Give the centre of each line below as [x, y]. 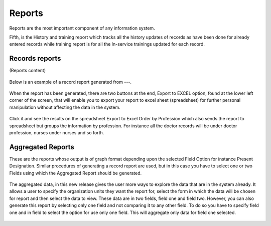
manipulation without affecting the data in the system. [65, 107]
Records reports [35, 58]
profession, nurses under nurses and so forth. [57, 132]
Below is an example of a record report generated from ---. [70, 82]
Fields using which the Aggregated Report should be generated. [76, 173]
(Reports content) [28, 71]
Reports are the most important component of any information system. [82, 28]
